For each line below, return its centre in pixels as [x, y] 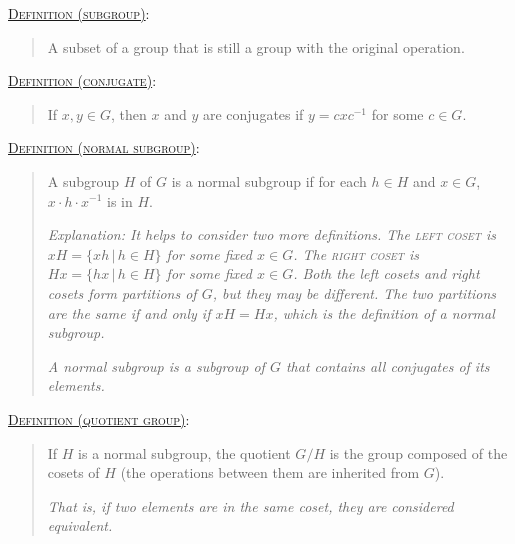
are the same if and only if [129, 312]
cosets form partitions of [122, 292]
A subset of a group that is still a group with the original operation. [256, 46]
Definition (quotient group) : [99, 418]
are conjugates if [253, 113]
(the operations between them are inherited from [270, 472]
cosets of [73, 472]
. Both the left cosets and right [386, 273]
